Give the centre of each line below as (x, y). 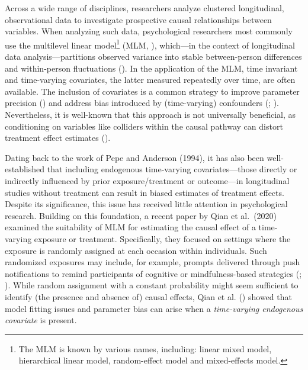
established (25, 169)
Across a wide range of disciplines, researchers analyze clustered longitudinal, (145, 8)
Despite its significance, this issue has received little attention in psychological (146, 204)
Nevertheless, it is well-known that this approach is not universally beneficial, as (150, 114)
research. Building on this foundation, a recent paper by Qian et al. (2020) (141, 215)
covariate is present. (41, 320)
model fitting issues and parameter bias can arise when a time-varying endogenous (154, 308)
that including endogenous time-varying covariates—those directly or (172, 169)
